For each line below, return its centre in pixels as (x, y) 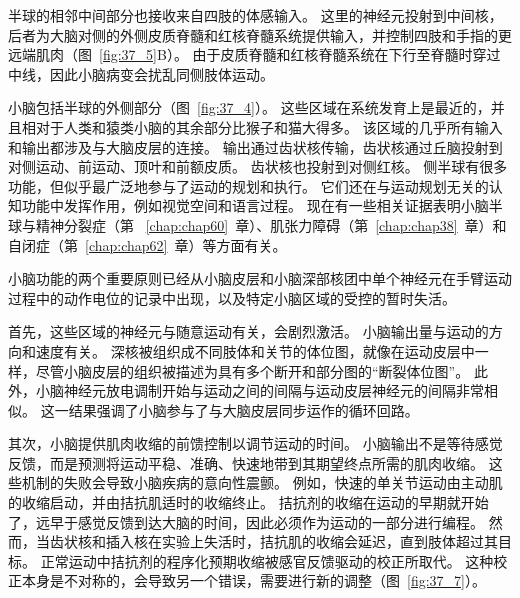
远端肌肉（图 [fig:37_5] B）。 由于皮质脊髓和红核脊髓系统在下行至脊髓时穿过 (254, 54)
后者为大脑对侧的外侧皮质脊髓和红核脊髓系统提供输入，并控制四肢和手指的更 (260, 34)
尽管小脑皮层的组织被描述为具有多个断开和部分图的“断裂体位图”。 (252, 370)
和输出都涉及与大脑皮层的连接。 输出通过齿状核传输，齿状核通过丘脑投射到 (255, 146)
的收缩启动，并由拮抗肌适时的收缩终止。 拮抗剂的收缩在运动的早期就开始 (248, 502)
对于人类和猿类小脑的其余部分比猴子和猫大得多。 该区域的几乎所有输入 (269, 126)
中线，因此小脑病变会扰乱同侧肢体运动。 (141, 73)
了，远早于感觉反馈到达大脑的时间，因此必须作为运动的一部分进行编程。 (246, 521)
